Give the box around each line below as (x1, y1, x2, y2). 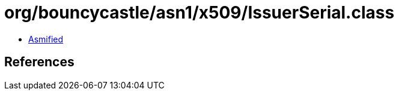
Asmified (28, 33, 64, 44)
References (4, 54, 75, 70)
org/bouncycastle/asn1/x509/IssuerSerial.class (4, 2, 395, 23)
